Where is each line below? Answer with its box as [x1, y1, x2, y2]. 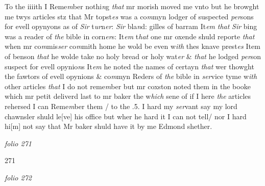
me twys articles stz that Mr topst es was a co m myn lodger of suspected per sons [5, 11, 254, 21]
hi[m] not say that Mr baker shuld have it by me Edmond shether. [5, 121, 212, 131]
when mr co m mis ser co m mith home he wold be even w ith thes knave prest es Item [5, 41, 260, 51]
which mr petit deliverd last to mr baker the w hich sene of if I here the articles [5, 91, 251, 101]
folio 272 [5, 172, 32, 182]
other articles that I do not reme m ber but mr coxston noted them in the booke [5, 81, 251, 91]
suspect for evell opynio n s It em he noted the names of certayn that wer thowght [5, 61, 254, 71]
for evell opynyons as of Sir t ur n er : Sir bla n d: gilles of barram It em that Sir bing [5, 21, 257, 32]
